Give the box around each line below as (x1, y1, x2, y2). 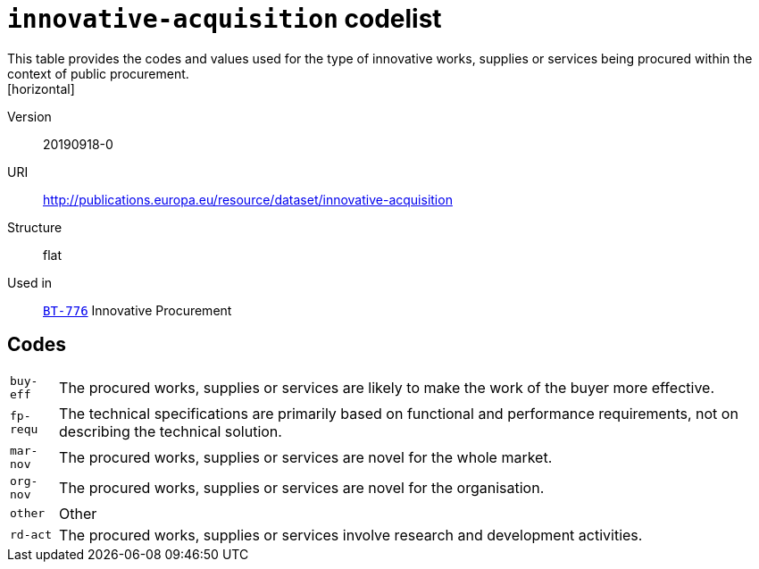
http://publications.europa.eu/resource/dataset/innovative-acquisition (43, 191, 453, 207)
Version (7, 108, 52, 124)
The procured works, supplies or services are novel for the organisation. (59, 478, 545, 497)
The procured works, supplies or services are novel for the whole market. (59, 448, 553, 466)
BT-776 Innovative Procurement (43, 302, 232, 318)
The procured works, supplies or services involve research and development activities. (59, 525, 643, 544)
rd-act (10, 528, 52, 542)
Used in (7, 274, 53, 290)
